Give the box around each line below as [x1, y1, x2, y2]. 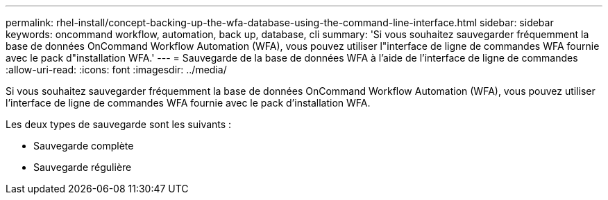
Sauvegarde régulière [33, 161, 132, 173]
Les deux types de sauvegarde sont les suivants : [6, 118, 232, 130]
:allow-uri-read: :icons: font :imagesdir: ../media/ [6, 64, 227, 75]
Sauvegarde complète [33, 140, 134, 152]
